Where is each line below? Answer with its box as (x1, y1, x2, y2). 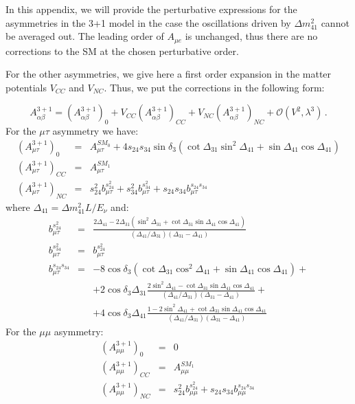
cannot (321, 15, 350, 30)
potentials (5, 80, 47, 94)
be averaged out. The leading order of (5, 29, 164, 43)
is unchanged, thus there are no (185, 29, 318, 43)
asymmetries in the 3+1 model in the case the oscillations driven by (5, 15, 291, 30)
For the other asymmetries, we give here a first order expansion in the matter (5, 67, 332, 81)
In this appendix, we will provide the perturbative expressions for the (5, 2, 297, 16)
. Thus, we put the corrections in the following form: (104, 80, 325, 94)
